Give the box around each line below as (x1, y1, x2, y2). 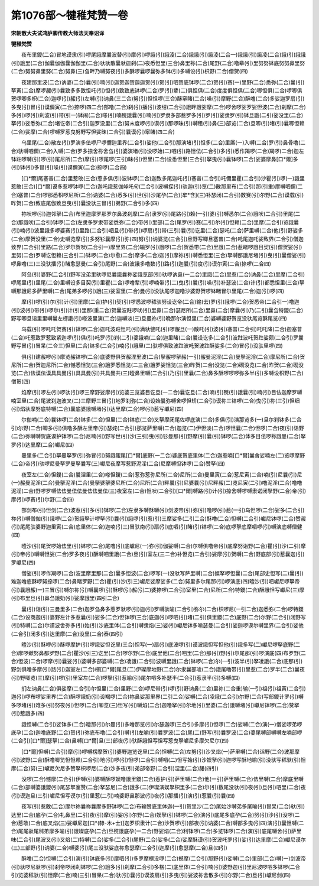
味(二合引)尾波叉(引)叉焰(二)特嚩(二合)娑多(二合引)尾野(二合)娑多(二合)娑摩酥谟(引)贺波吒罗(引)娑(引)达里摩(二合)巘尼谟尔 (11, 836, 307, 843)
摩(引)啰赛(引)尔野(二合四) (11, 495, 74, 502)
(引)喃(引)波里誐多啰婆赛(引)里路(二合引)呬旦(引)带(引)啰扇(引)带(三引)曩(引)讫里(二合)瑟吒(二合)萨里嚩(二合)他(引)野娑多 (11, 227, 304, 234)
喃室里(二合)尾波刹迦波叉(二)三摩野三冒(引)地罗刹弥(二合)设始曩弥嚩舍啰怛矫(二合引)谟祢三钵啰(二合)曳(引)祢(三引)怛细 (11, 397, 300, 404)
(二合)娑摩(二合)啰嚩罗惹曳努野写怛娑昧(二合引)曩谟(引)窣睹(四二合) (11, 128, 175, 135)
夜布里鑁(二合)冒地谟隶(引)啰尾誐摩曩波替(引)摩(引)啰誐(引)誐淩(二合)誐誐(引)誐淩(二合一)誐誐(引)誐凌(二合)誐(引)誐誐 (21, 51, 307, 59)
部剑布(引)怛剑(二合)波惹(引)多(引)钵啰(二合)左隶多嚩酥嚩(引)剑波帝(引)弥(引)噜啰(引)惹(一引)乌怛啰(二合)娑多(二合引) (21, 507, 305, 514)
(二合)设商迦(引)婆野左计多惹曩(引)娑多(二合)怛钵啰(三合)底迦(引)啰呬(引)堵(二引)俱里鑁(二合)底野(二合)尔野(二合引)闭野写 (11, 614, 307, 621)
